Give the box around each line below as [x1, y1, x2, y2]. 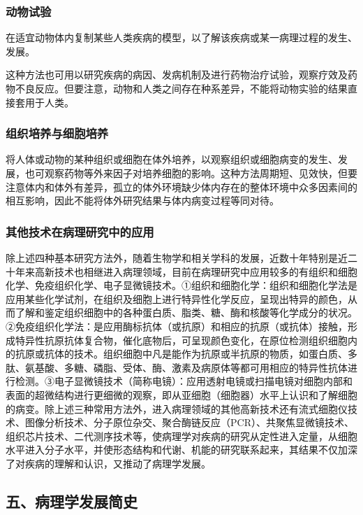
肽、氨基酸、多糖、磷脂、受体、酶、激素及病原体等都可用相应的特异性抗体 [6, 360, 348, 374]
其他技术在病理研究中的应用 [6, 223, 154, 240]
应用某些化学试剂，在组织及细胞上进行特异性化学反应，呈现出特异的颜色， [6, 291, 348, 306]
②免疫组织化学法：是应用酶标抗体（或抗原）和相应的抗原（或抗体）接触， [6, 318, 348, 333]
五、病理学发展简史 [6, 490, 138, 512]
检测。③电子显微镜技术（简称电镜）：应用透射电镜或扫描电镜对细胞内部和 [15, 374, 353, 388]
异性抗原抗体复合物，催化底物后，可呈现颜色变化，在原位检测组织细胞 [24, 332, 348, 347]
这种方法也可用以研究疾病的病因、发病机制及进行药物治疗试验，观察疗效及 [6, 67, 348, 82]
